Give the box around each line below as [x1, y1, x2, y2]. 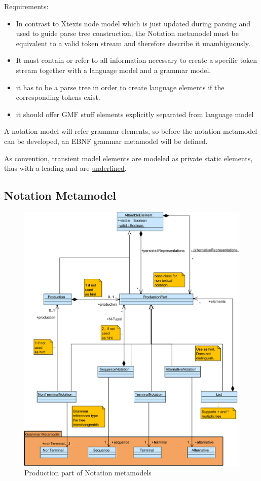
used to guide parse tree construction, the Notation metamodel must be [16, 28, 239, 39]
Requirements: [4, 1, 49, 11]
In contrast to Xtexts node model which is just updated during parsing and [16, 18, 250, 28]
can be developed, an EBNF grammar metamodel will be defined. [4, 135, 208, 146]
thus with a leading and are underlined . [4, 163, 127, 173]
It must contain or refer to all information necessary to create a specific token [16, 55, 257, 65]
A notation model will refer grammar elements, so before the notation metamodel [4, 126, 257, 136]
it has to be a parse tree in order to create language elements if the [16, 82, 225, 92]
